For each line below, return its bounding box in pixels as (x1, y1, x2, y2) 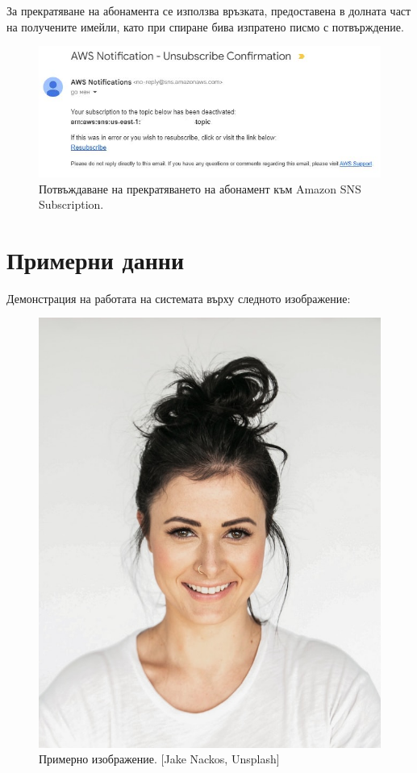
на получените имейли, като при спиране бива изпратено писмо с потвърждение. (6, 18, 404, 35)
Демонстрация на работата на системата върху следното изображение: (6, 289, 351, 306)
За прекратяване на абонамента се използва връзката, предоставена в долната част (6, 2, 411, 19)
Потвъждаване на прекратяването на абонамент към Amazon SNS (39, 180, 361, 197)
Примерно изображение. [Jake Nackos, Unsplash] (39, 750, 280, 767)
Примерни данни (6, 243, 185, 276)
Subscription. (39, 196, 104, 213)
